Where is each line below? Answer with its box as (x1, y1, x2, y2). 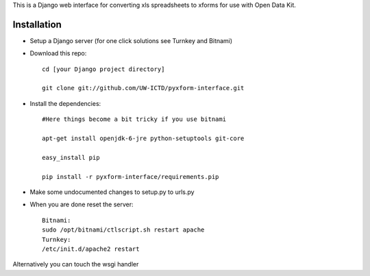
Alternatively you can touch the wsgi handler (12, 260, 139, 268)
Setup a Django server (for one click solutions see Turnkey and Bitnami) (29, 36, 233, 44)
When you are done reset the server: (29, 200, 134, 208)
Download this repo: (29, 49, 87, 57)
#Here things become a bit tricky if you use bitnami (42, 115, 226, 123)
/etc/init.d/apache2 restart (42, 245, 140, 253)
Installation (12, 18, 62, 30)
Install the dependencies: (29, 99, 101, 107)
